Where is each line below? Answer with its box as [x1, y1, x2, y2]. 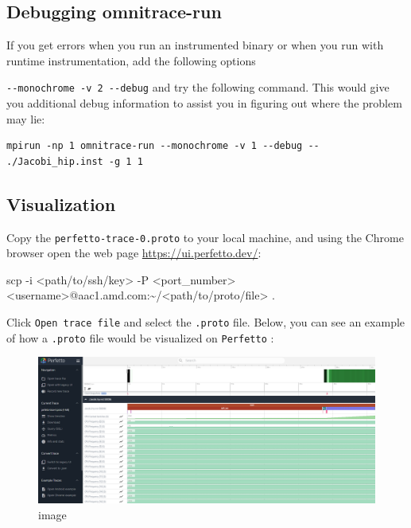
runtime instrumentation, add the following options [6, 52, 256, 68]
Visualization [6, 191, 116, 216]
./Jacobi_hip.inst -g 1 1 [6, 155, 143, 167]
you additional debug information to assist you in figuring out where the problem [6, 95, 402, 111]
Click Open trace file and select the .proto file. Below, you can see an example [6, 314, 405, 330]
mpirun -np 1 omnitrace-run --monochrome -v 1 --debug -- [6, 140, 320, 152]
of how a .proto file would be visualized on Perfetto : [6, 329, 274, 346]
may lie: [6, 110, 45, 127]
